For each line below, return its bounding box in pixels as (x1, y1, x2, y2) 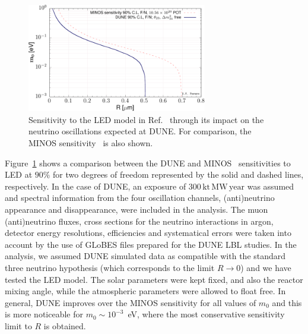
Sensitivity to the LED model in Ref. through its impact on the (28, 113, 264, 125)
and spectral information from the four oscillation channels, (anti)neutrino (5, 191, 275, 204)
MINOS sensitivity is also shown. (28, 136, 153, 149)
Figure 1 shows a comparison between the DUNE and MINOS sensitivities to (5, 156, 291, 169)
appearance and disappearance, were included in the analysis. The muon (5, 203, 268, 215)
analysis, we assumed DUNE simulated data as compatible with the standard (5, 250, 286, 262)
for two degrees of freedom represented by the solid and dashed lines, (53, 168, 304, 181)
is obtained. (43, 319, 86, 332)
